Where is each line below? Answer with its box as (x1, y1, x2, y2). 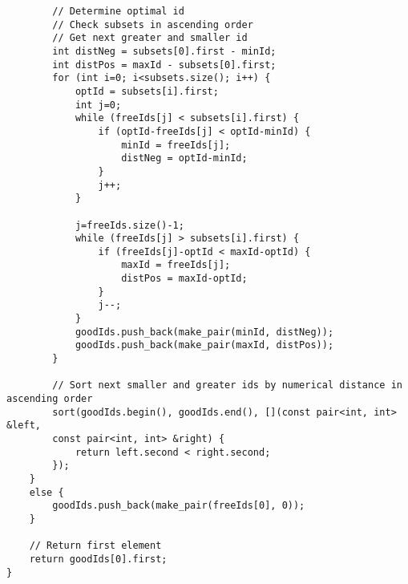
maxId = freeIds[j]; (121, 259, 231, 271)
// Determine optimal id (52, 6, 184, 17)
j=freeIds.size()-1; (75, 219, 184, 231)
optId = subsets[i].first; (75, 85, 219, 97)
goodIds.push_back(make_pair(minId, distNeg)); (75, 326, 334, 338)
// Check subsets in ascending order (52, 18, 253, 30)
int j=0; (75, 99, 122, 111)
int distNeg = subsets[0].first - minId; (52, 45, 277, 57)
